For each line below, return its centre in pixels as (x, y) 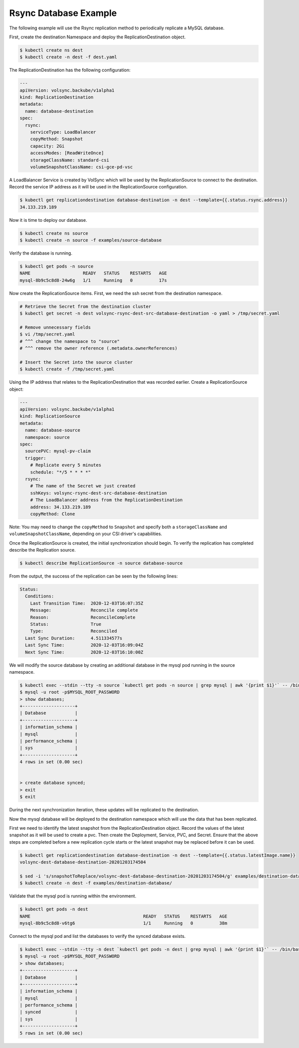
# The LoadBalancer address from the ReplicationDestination (106, 500)
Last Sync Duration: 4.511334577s (74, 638)
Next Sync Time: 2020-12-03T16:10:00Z (84, 652)
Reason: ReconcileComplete (83, 617)
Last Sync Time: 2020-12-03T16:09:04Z (84, 645)
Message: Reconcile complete (84, 610)
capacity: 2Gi (47, 146)
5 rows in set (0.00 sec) (51, 1033)
